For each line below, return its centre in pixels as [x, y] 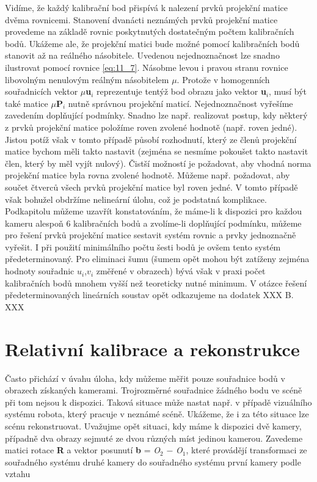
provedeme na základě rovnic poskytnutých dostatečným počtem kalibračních [150, 31]
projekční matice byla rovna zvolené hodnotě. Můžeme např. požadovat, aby [148, 175]
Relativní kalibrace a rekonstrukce [152, 349]
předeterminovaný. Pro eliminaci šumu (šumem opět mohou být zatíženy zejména [157, 259]
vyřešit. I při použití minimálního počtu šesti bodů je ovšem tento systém [143, 246]
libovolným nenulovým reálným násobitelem [87, 79]
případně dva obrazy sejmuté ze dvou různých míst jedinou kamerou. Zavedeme [154, 438]
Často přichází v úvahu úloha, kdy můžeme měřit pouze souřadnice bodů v [145, 378]
